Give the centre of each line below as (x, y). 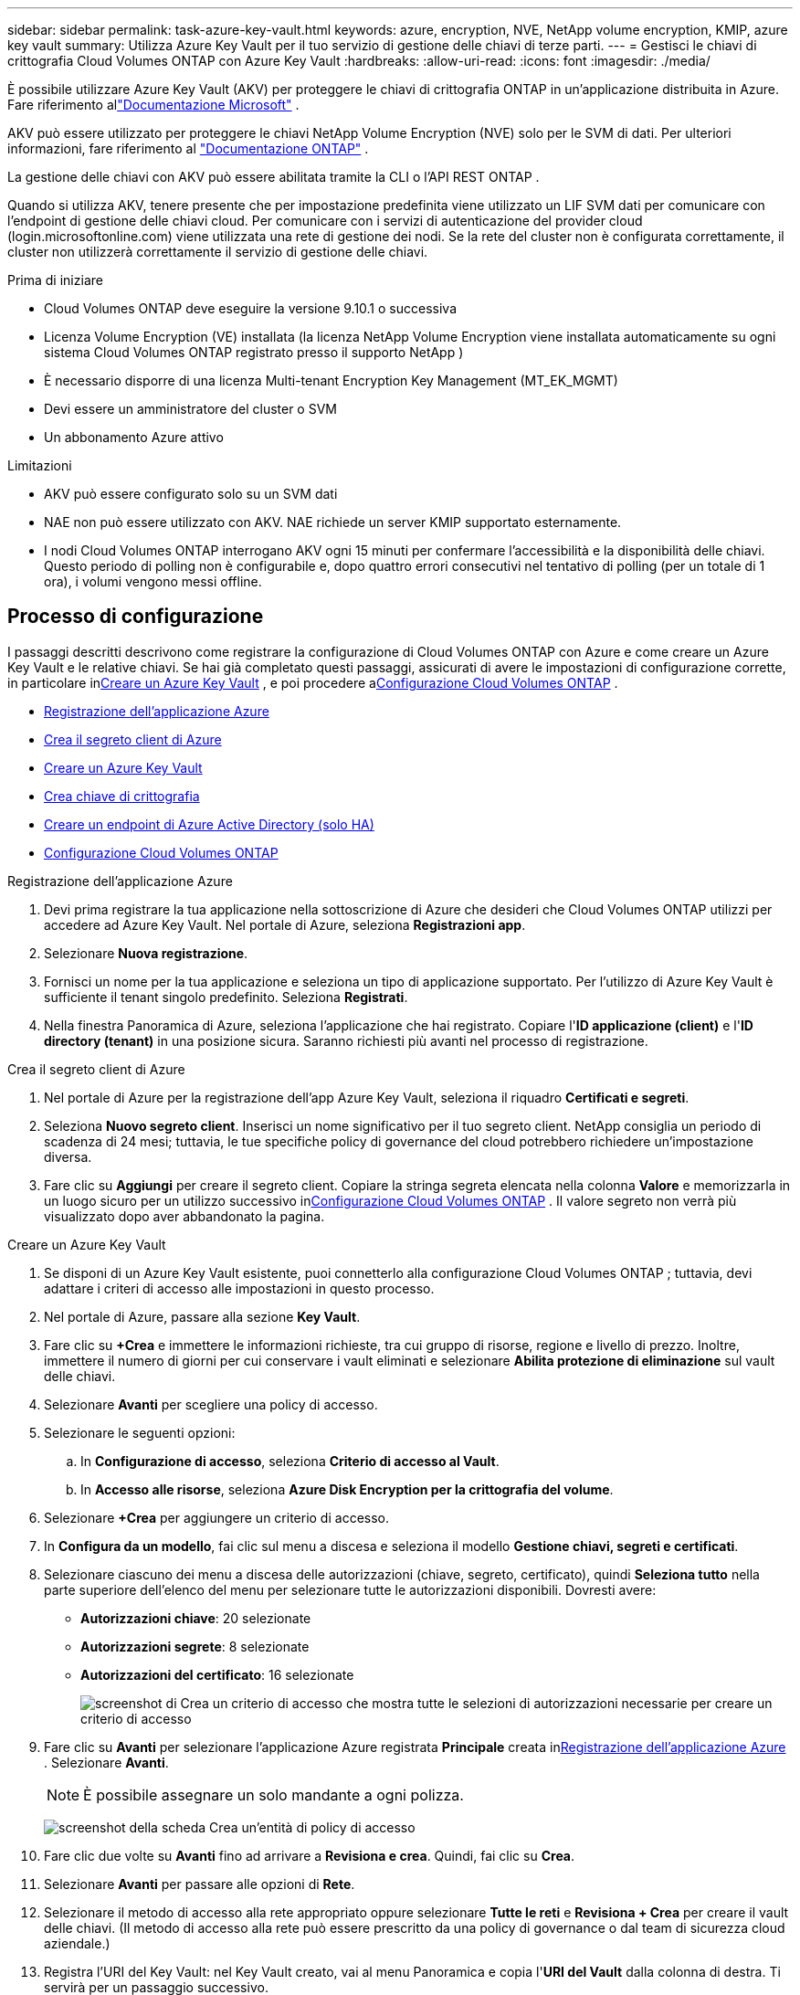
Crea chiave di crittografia (122, 796)
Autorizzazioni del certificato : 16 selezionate (217, 1674)
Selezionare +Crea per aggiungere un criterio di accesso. (216, 1517)
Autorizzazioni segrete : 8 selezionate (195, 1646)
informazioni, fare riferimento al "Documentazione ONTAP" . (188, 148)
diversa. (68, 1156)
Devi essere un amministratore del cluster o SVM (190, 409)
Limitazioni (40, 465)
